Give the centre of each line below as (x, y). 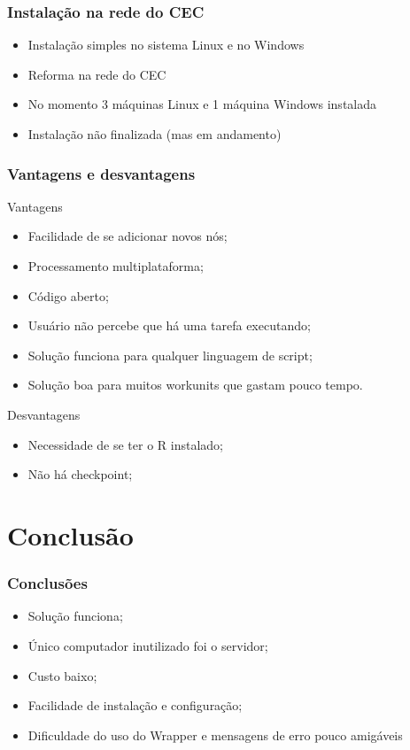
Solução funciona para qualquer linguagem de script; (170, 355)
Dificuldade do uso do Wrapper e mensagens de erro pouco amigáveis (215, 735)
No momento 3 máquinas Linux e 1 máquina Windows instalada (202, 104)
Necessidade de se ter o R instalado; (126, 444)
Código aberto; (68, 295)
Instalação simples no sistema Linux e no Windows (166, 45)
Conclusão (70, 534)
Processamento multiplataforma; (116, 266)
